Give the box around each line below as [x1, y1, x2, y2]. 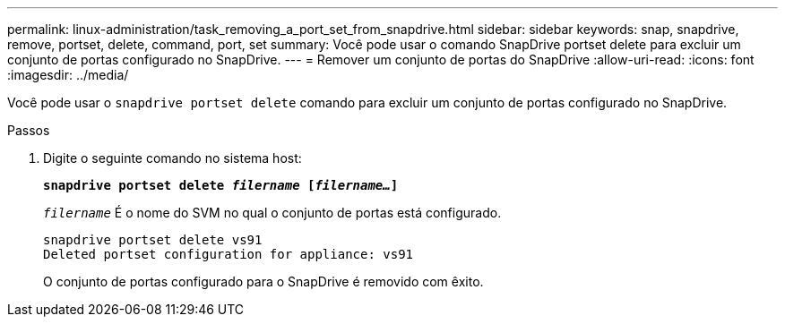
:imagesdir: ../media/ [7, 67, 129, 82]
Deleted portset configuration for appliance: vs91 [43, 247, 414, 261]
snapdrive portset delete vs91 [43, 233, 263, 247]
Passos [7, 123, 50, 138]
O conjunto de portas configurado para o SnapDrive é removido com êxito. [43, 274, 484, 289]
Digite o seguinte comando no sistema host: [43, 150, 302, 166]
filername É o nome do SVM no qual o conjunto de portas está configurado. [43, 205, 502, 220]
